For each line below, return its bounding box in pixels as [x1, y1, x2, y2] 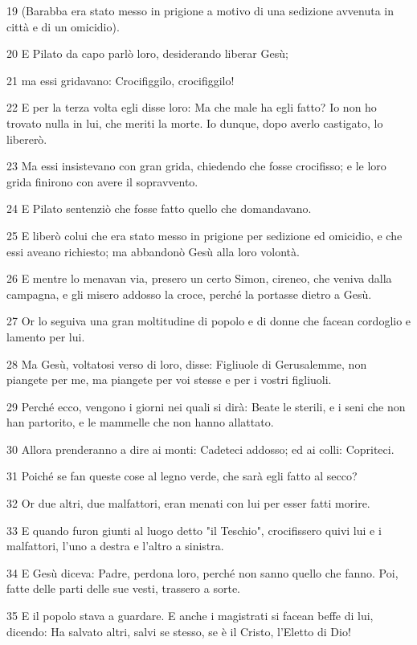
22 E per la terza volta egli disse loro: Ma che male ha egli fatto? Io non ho [6, 99, 377, 116]
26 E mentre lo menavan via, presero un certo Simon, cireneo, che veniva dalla [6, 270, 392, 287]
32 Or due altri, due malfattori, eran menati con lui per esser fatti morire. [6, 495, 370, 512]
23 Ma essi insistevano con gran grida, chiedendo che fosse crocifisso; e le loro [6, 157, 386, 174]
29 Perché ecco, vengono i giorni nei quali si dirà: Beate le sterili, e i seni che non [6, 398, 406, 414]
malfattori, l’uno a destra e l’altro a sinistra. [6, 537, 224, 554]
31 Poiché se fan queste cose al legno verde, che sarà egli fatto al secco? [6, 467, 358, 484]
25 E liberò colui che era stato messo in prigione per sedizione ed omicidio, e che [6, 227, 403, 243]
